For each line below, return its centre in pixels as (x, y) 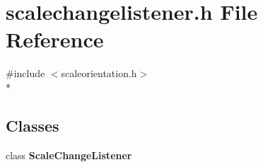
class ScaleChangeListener (69, 155)
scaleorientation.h (99, 73)
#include (25, 73)
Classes (33, 125)
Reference (55, 39)
